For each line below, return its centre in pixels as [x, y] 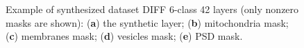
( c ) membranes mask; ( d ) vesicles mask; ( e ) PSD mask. [124, 36]
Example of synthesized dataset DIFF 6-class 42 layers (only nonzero [152, 9]
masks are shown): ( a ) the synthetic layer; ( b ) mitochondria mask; [147, 22]
